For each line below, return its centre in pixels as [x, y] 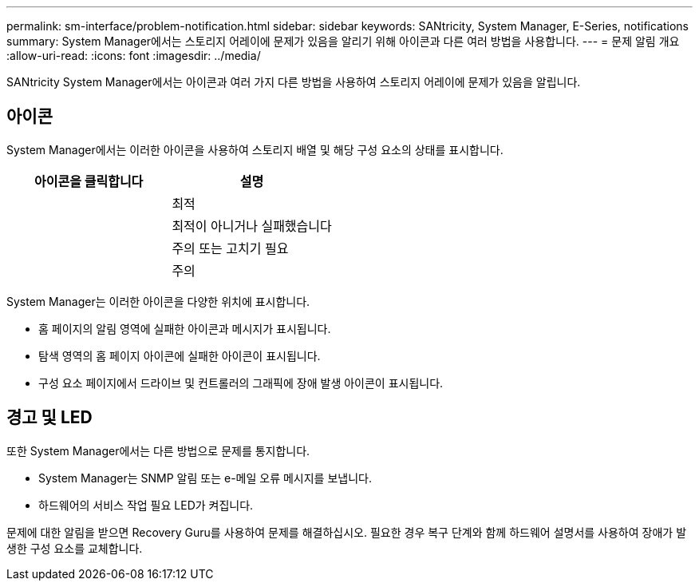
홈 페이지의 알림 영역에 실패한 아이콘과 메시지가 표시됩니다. [185, 328]
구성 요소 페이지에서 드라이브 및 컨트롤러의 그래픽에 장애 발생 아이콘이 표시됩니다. [241, 383]
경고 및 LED [49, 418]
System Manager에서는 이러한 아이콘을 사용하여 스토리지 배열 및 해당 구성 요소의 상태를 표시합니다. [255, 149]
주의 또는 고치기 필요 [230, 248]
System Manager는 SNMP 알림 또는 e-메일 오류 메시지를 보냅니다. [205, 478]
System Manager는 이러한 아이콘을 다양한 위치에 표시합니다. [158, 301]
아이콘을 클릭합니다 [89, 181]
